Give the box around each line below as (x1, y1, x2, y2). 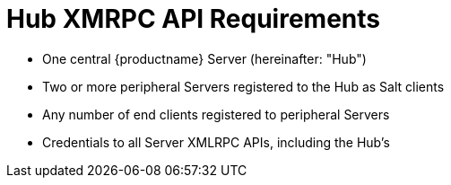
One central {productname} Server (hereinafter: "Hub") (42, 50, 367, 66)
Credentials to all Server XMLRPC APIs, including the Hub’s (42, 134, 390, 150)
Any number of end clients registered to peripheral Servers (42, 106, 390, 122)
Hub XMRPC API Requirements (6, 4, 380, 34)
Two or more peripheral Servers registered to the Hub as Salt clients (42, 78, 445, 94)
